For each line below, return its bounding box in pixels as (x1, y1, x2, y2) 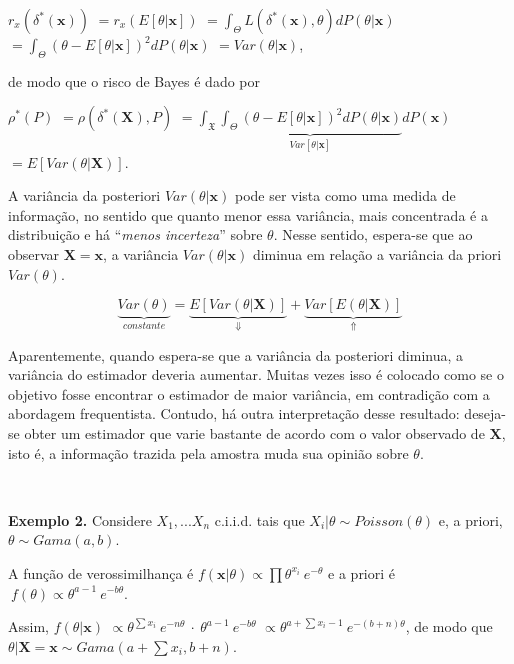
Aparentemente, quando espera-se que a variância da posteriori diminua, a (8, 344, 464, 365)
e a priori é (328, 562, 396, 583)
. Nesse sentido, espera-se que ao (273, 224, 473, 245)
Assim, (8, 616, 49, 637)
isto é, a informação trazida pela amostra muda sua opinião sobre (8, 442, 409, 463)
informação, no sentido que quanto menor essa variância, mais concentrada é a (8, 204, 488, 225)
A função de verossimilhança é (8, 562, 194, 583)
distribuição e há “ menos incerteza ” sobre (8, 224, 263, 245)
